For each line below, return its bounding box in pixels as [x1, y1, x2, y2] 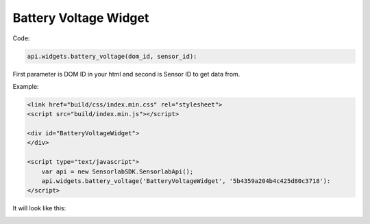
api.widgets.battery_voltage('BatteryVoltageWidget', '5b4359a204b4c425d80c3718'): [41, 178, 331, 185]
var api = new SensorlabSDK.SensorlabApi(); [41, 167, 194, 176]
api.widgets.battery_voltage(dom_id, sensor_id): [27, 52, 197, 60]
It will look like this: [12, 204, 66, 212]
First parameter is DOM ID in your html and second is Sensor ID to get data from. [12, 70, 241, 78]
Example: [12, 82, 39, 90]
